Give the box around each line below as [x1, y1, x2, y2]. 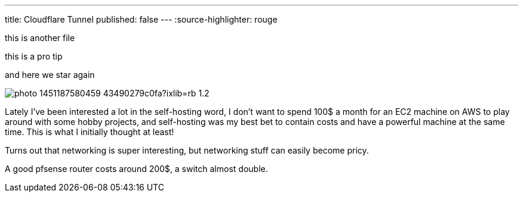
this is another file [5, 33, 75, 43]
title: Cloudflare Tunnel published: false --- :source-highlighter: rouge [5, 14, 278, 24]
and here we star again [5, 70, 95, 80]
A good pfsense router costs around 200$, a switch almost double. [5, 164, 268, 174]
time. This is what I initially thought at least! [5, 127, 174, 137]
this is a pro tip [5, 51, 63, 61]
